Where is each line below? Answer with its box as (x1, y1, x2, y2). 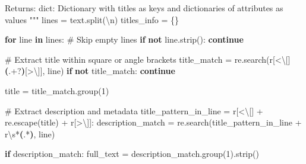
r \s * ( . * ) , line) (5, 127, 55, 140)
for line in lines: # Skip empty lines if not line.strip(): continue (5, 33, 244, 46)
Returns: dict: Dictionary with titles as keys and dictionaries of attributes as (5, 2, 283, 14)
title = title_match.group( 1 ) (5, 84, 109, 97)
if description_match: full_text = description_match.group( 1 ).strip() (5, 147, 259, 160)
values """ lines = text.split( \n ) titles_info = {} (5, 13, 179, 25)
